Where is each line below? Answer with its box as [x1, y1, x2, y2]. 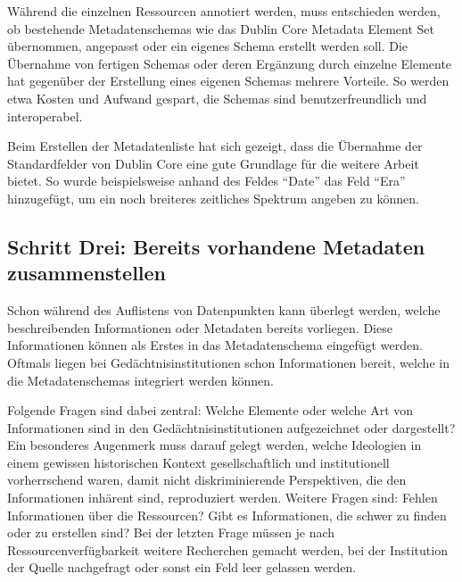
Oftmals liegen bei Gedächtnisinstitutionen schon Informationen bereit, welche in [7, 353, 450, 371]
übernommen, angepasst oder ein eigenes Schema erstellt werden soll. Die [7, 37, 408, 55]
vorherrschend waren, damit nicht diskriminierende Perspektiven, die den [7, 470, 407, 489]
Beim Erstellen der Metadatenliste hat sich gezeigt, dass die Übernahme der [7, 137, 423, 155]
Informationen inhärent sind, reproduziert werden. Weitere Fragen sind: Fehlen [7, 488, 438, 507]
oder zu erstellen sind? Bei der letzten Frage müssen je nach [7, 523, 335, 542]
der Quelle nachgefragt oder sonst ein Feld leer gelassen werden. [7, 558, 357, 577]
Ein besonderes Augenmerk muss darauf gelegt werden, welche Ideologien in [7, 436, 422, 454]
